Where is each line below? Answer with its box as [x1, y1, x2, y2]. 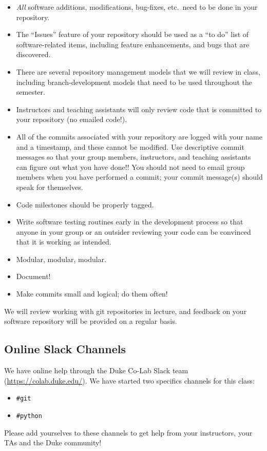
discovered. [16, 49, 51, 60]
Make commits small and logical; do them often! [16, 288, 168, 299]
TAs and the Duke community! [4, 437, 102, 448]
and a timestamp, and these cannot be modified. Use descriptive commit [16, 141, 244, 152]
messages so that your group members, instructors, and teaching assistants [16, 151, 251, 162]
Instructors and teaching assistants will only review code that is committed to [16, 103, 262, 114]
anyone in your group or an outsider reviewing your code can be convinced [16, 226, 251, 237]
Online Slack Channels [4, 341, 126, 357]
